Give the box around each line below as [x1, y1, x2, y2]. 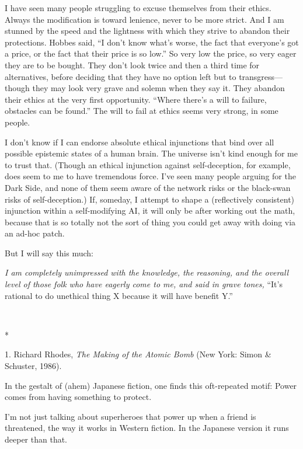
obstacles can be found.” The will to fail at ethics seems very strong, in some [5, 105, 278, 117]
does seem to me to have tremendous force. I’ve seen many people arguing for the [5, 170, 296, 182]
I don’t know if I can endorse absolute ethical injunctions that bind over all [5, 135, 274, 148]
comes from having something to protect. [5, 391, 152, 403]
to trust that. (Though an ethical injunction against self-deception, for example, [5, 158, 291, 170]
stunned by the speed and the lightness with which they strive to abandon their [5, 25, 290, 37]
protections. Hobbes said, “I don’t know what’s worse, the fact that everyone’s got [5, 36, 299, 48]
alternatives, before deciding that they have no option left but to [5, 70, 236, 82]
